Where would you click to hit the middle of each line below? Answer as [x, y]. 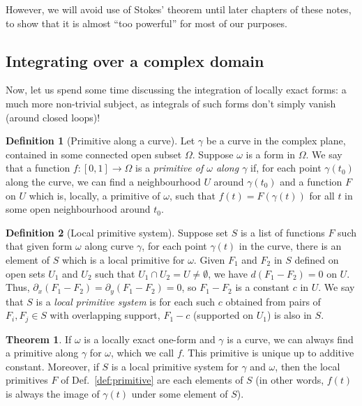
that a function [38, 168]
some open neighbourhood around [78, 209]
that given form [39, 246]
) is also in [289, 315]
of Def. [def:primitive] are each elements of [152, 380]
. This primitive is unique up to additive [268, 353]
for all [322, 195]
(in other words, [290, 380]
